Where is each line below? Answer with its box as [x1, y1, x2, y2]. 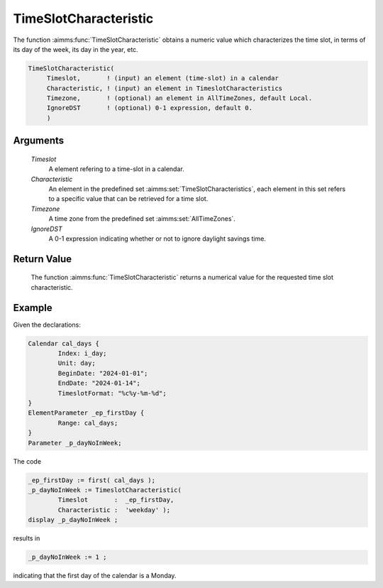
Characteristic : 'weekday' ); [57, 506, 170, 514]
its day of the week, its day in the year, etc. [13, 45, 138, 53]
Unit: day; [57, 359, 96, 367]
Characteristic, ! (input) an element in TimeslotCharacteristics [46, 84, 283, 92]
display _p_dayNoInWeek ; [28, 516, 118, 524]
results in [13, 534, 40, 543]
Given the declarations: [13, 320, 81, 329]
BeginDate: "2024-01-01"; [57, 369, 148, 377]
